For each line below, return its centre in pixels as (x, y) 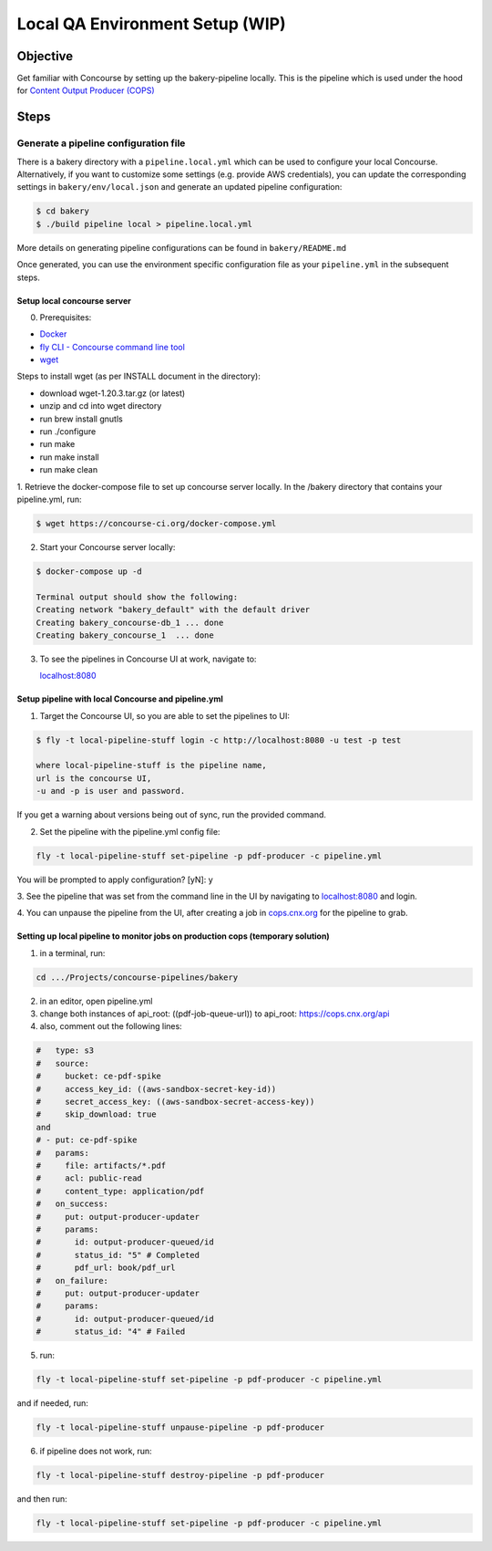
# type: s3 (65, 1051)
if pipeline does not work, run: (96, 1451)
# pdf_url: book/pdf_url (106, 1268)
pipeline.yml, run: (49, 499)
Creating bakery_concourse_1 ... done (125, 635)
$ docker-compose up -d (89, 571)
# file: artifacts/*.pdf (101, 1165)
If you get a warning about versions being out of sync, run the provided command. (172, 815)
